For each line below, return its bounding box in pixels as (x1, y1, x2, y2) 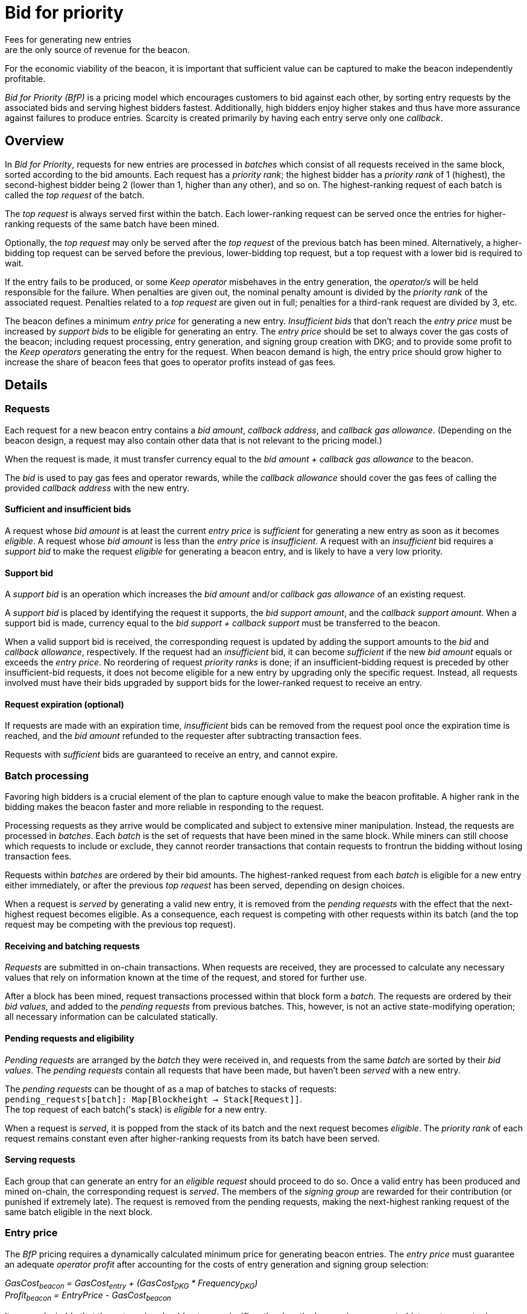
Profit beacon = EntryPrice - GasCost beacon (5, 1290, 171, 1303)
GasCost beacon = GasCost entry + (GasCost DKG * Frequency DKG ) (5, 1277, 258, 1290)
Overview (5, 133, 65, 149)
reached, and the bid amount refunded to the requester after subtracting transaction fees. (5, 731, 362, 741)
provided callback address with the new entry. (5, 482, 189, 493)
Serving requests (5, 1154, 75, 1165)
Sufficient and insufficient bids (5, 504, 131, 515)
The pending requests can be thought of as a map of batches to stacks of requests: (5, 1083, 337, 1094)
